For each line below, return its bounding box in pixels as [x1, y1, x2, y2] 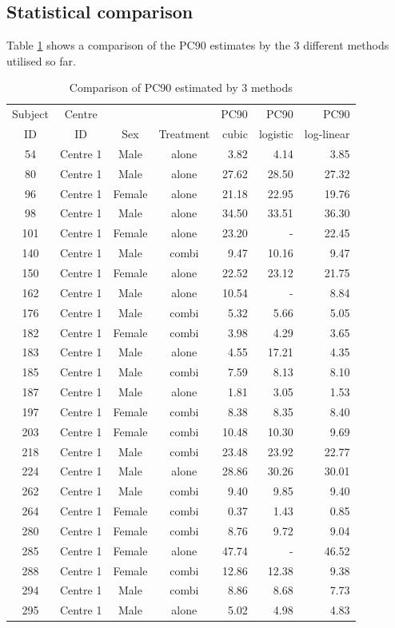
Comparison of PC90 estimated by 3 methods [69, 79, 293, 96]
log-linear [304, 125, 350, 142]
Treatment [158, 125, 210, 142]
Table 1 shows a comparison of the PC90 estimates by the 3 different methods [6, 37, 389, 54]
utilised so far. [6, 52, 76, 69]
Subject [12, 105, 49, 122]
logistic [258, 125, 293, 142]
